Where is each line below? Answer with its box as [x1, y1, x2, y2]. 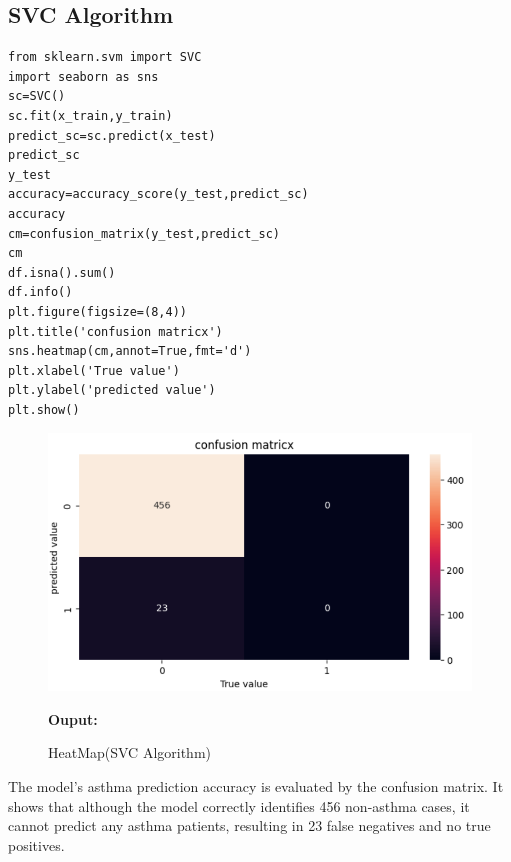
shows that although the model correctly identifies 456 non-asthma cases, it [8, 795, 470, 816]
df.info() [8, 285, 73, 300]
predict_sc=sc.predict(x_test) [8, 128, 216, 143]
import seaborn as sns [8, 69, 159, 84]
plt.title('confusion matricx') [8, 324, 223, 339]
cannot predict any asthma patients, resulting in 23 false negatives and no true [8, 815, 491, 836]
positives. [8, 834, 65, 855]
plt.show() [8, 402, 80, 417]
